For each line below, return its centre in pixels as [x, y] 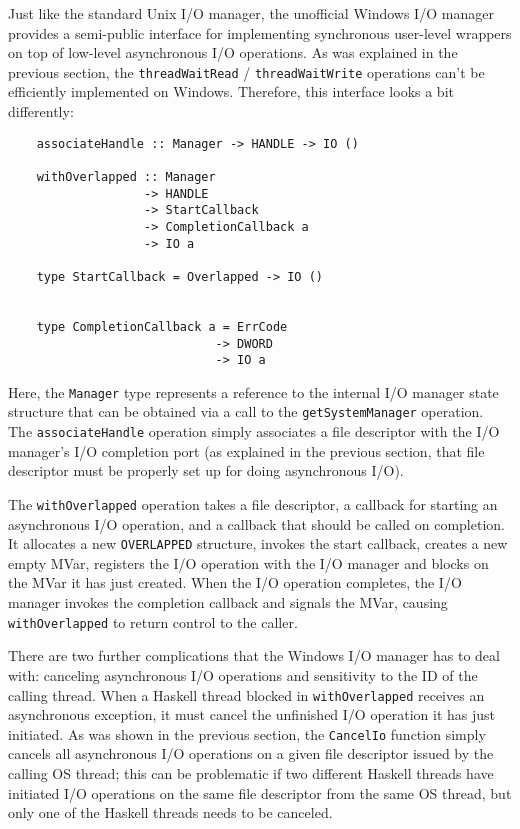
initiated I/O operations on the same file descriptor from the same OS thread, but [260, 792]
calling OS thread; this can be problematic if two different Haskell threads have [251, 773]
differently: [41, 111]
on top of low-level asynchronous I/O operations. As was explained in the [233, 52]
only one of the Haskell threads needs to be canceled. [170, 812]
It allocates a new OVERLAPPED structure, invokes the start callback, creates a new [258, 543]
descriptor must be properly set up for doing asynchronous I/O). [206, 470]
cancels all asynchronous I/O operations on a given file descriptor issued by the [251, 753]
